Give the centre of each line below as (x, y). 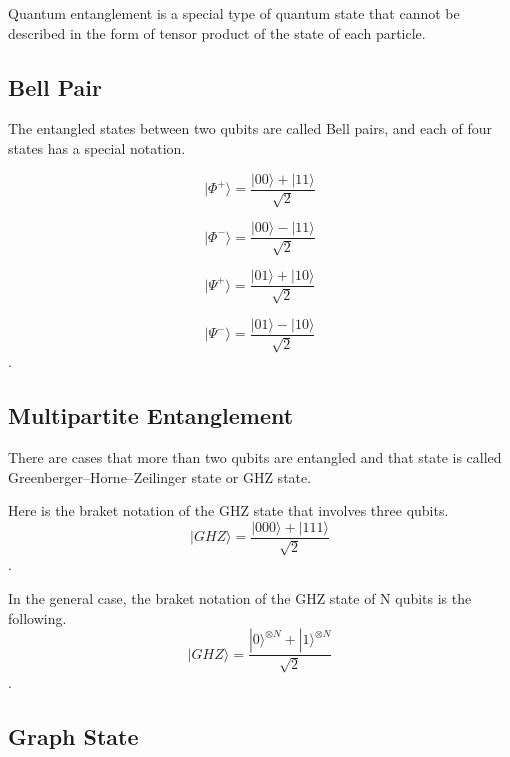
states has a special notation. (97, 147)
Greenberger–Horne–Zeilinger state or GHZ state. (160, 476)
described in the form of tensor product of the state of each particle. (217, 32)
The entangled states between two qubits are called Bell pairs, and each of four (250, 128)
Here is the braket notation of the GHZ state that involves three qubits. (228, 510)
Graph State (73, 735)
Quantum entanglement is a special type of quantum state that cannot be (234, 13)
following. (37, 617)
